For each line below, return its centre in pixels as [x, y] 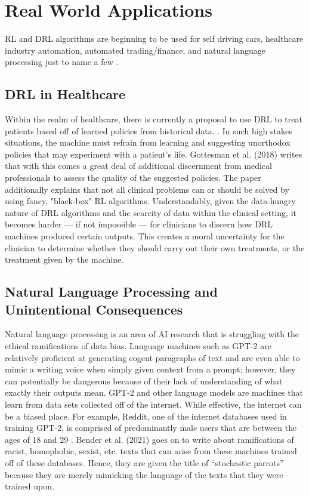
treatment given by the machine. [64, 259]
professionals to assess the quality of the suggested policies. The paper [133, 178]
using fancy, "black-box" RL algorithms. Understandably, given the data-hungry [150, 201]
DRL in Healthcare [65, 94]
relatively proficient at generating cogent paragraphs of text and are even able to [152, 357]
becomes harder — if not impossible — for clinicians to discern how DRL [139, 224]
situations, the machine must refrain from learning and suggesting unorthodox [148, 142]
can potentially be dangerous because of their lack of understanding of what [144, 381]
